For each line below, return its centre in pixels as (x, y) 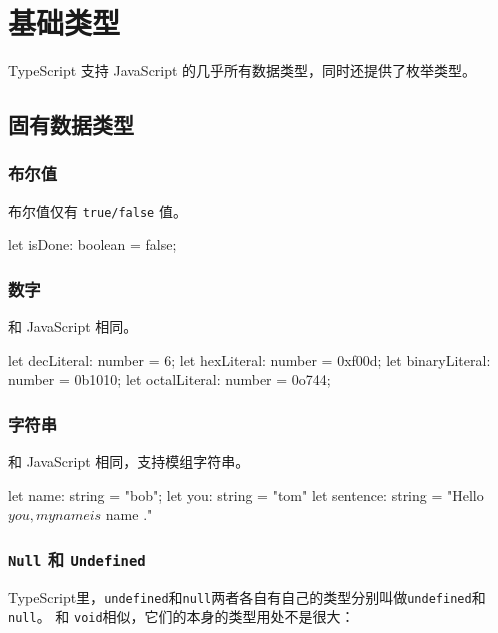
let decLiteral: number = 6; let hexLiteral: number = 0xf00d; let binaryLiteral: (249, 359)
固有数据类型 (71, 124)
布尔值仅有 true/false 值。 (97, 210)
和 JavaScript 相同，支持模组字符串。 (129, 461)
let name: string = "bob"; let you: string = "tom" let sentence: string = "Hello (246, 494)
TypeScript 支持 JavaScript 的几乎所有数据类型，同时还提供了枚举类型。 (242, 70)
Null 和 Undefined (77, 558)
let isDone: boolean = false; (92, 244)
